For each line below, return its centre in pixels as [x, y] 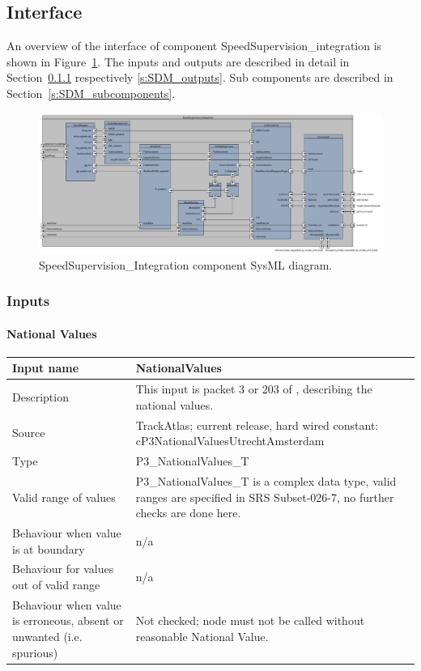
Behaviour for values [63, 569]
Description [40, 397]
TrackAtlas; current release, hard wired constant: [257, 425]
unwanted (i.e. [47, 637]
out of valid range [56, 585]
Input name [46, 368]
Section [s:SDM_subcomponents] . [91, 93]
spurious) [35, 652]
